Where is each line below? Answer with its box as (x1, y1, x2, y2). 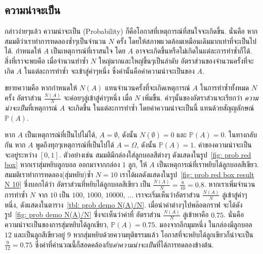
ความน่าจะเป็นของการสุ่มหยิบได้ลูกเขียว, (5, 219, 109, 230)
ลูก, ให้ (128, 159, 147, 170)
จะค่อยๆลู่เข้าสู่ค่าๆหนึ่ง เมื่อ (63, 92, 133, 103)
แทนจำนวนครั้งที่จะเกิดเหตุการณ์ (105, 82, 190, 93)
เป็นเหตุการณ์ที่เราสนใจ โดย (51, 45, 125, 56)
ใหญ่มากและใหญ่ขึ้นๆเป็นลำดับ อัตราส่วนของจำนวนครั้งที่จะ (98, 55, 254, 66)
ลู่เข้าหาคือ (183, 209, 209, 220)
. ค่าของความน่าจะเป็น (194, 139, 252, 150)
